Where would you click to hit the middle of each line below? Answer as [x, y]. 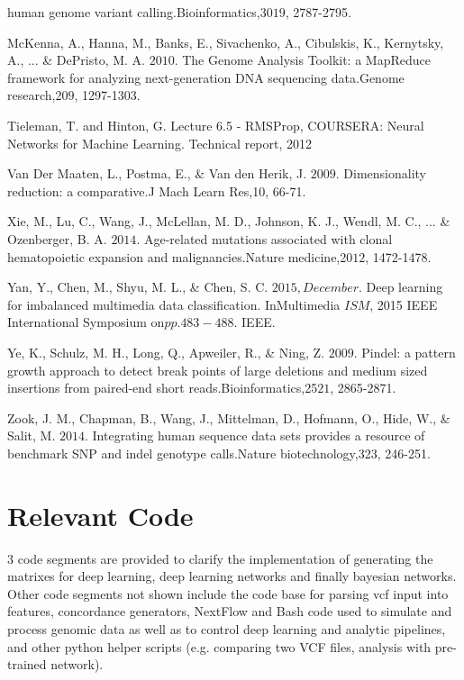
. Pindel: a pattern [405, 352]
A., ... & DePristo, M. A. [76, 60]
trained [27, 664]
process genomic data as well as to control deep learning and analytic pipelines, [227, 628]
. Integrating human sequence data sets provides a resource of [255, 435]
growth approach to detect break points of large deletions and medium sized [218, 370]
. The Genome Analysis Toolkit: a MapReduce [302, 60]
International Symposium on [86, 322]
